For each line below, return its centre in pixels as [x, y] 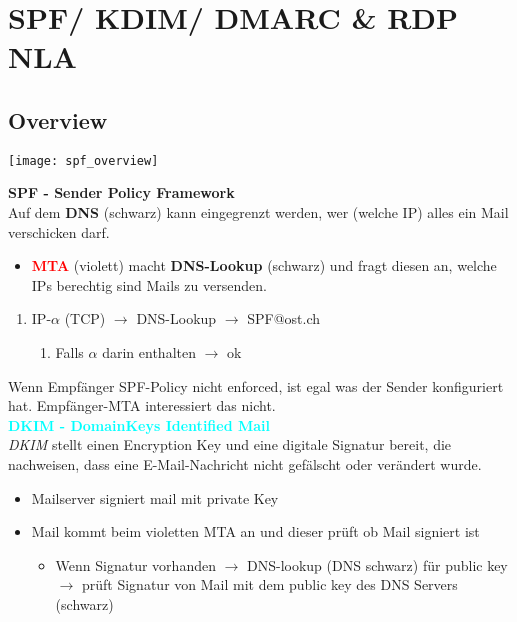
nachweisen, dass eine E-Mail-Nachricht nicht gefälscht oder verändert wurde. [245, 463]
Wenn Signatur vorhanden [135, 564]
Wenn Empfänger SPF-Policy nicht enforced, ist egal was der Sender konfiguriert [256, 385]
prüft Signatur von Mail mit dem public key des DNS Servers [269, 584]
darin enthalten [149, 351]
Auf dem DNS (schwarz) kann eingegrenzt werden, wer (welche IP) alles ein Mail [258, 212]
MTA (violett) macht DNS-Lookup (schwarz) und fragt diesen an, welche [264, 265]
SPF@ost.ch [284, 318]
